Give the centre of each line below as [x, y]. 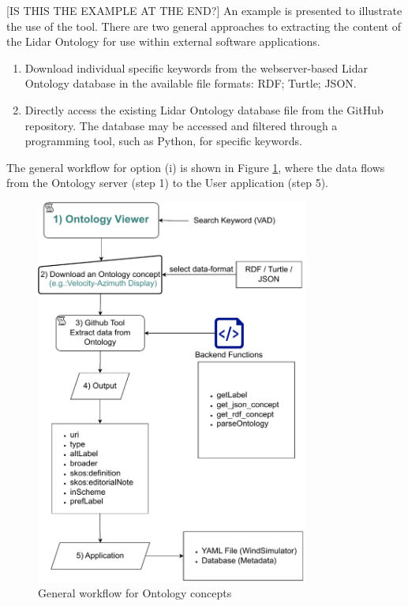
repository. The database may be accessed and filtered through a [181, 125]
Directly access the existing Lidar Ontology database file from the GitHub [204, 109]
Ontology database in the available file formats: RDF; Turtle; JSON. [191, 83]
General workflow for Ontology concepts [135, 593]
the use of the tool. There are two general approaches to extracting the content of [204, 26]
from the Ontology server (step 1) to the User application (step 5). [168, 183]
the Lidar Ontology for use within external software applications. [163, 41]
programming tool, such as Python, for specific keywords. [163, 141]
